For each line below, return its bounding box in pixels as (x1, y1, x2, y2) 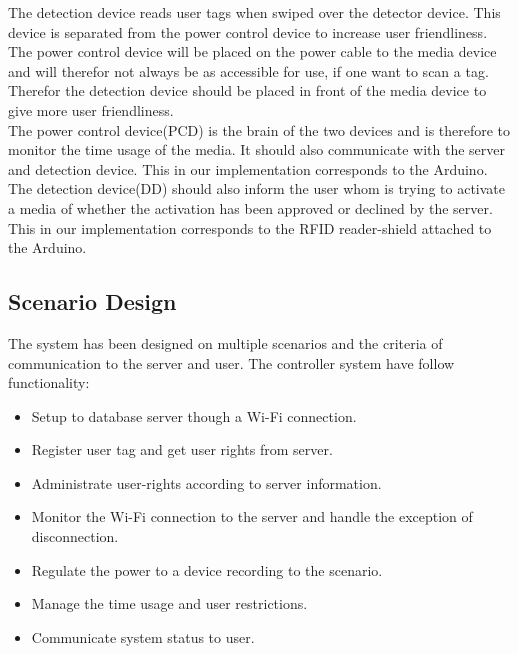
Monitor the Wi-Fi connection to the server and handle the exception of (31, 506, 473, 527)
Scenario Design (8, 286, 177, 317)
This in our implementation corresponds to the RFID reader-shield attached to (8, 217, 492, 238)
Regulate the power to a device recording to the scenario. (31, 559, 383, 580)
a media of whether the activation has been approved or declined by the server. (8, 197, 493, 218)
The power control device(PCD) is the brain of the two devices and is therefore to (8, 119, 511, 140)
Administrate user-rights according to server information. (31, 472, 382, 493)
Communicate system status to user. (31, 626, 255, 647)
